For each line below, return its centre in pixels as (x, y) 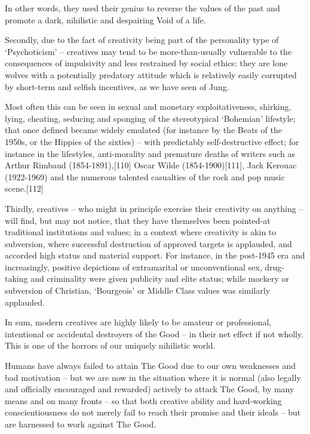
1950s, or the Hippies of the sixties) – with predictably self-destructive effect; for (152, 141)
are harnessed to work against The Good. (81, 424)
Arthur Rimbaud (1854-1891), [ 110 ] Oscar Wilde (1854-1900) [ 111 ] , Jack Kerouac (151, 165)
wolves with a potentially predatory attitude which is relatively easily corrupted (151, 74)
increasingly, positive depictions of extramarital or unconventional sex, (133, 267)
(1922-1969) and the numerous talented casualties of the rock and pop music (145, 176)
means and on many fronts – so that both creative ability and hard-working (143, 400)
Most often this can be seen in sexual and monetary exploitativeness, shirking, (148, 107)
